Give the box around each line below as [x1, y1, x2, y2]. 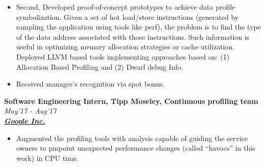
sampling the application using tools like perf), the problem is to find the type [16, 21, 261, 32]
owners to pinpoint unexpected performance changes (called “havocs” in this [16, 143, 255, 153]
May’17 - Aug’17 [4, 105, 57, 116]
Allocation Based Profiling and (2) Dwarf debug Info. [16, 61, 183, 72]
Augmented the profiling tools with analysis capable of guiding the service [16, 132, 248, 143]
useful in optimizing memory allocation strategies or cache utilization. [16, 41, 235, 52]
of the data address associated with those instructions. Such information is [16, 31, 250, 42]
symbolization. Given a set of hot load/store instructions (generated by [16, 11, 239, 22]
